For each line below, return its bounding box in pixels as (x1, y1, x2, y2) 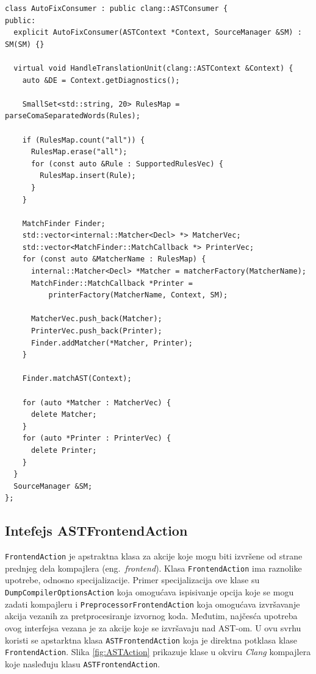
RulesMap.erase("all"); (31, 147, 127, 157)
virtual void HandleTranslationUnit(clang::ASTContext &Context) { (13, 63, 293, 73)
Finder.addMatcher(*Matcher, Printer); (31, 338, 193, 347)
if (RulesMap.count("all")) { (22, 135, 145, 144)
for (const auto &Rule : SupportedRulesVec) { (31, 159, 223, 168)
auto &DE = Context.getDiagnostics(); (22, 76, 180, 85)
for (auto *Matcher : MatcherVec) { (22, 398, 171, 407)
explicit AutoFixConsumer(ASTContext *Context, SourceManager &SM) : (13, 28, 302, 37)
